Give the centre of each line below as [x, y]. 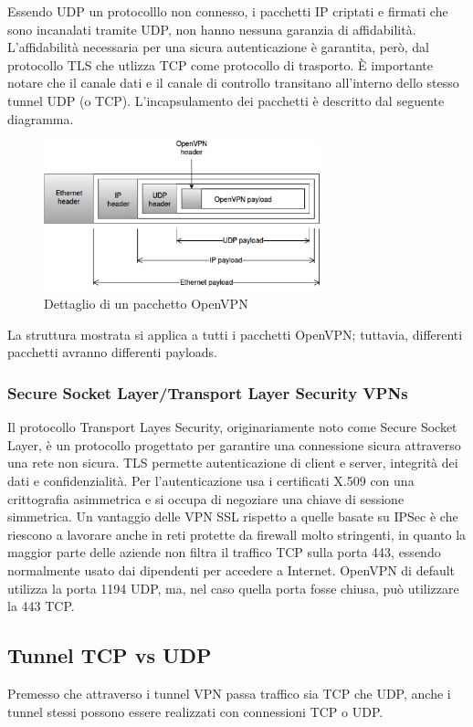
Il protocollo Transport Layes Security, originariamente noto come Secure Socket [232, 427]
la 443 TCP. [41, 606]
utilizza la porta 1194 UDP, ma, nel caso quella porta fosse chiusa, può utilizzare [233, 588]
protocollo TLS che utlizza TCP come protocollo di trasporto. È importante [220, 64]
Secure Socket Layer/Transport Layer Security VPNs [208, 392]
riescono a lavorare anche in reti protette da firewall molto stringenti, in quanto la [237, 534]
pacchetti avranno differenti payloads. [113, 352]
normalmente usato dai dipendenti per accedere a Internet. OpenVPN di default [231, 569]
